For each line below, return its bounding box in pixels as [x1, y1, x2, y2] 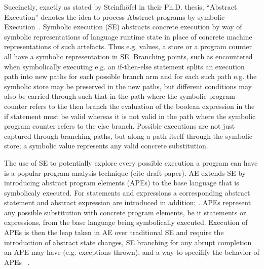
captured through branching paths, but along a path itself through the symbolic [4, 130, 253, 141]
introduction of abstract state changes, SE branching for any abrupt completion [4, 237, 252, 247]
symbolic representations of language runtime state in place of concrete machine [4, 31, 252, 42]
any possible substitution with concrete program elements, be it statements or [4, 207, 246, 217]
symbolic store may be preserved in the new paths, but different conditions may [4, 81, 252, 91]
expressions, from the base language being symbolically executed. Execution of [4, 217, 248, 227]
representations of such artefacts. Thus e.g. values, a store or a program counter [4, 41, 252, 52]
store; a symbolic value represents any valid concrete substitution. [4, 140, 208, 151]
